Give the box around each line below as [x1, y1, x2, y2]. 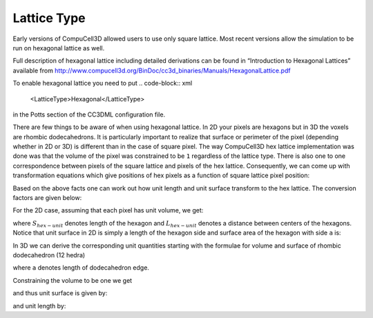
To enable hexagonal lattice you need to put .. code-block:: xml [12, 79, 193, 88]
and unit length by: [12, 301, 66, 310]
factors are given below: [12, 194, 82, 202]
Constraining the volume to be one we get [12, 276, 133, 284]
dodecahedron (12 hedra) [12, 250, 86, 259]
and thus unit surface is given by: [12, 289, 108, 297]
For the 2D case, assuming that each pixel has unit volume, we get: [12, 206, 204, 215]
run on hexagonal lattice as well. [12, 43, 105, 52]
